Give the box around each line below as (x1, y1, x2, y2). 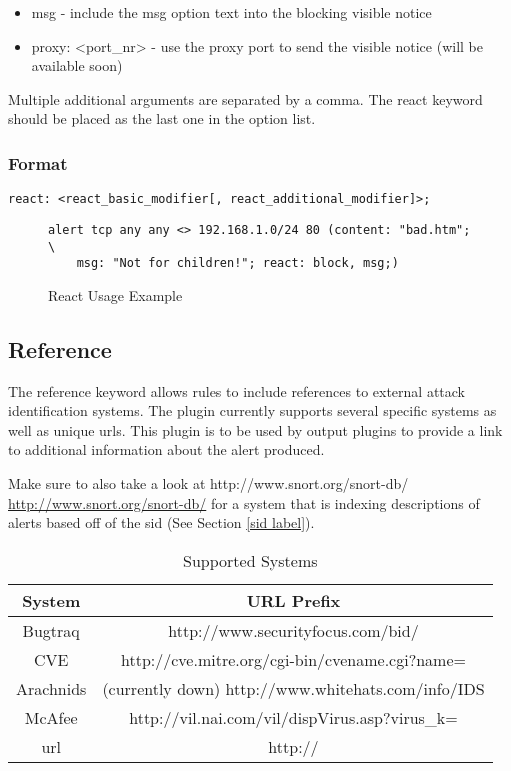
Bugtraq (22, 618, 80, 642)
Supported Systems (183, 548, 318, 572)
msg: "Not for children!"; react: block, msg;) (76, 256, 399, 271)
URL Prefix (246, 588, 341, 612)
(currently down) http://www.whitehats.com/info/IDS (102, 676, 485, 700)
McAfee (24, 705, 78, 729)
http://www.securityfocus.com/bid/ (168, 618, 419, 642)
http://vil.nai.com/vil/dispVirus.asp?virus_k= (129, 705, 458, 729)
